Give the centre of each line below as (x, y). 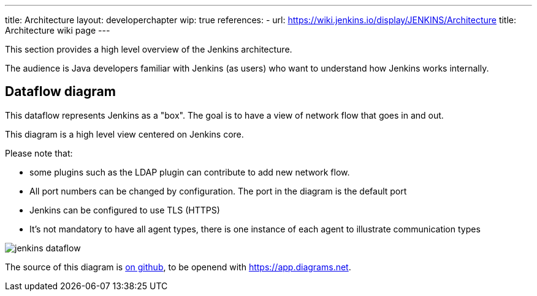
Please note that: (39, 153)
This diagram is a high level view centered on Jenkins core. (124, 134)
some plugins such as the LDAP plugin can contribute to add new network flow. (190, 172)
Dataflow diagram (60, 92)
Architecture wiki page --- (58, 30)
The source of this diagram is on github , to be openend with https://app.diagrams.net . (178, 267)
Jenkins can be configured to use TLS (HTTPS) (125, 210)
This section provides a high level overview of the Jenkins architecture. (149, 49)
